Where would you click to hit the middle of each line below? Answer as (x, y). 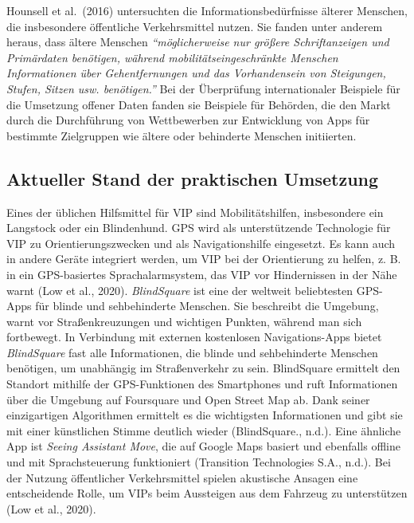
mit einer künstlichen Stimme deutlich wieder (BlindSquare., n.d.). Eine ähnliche (204, 430)
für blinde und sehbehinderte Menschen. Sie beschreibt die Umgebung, (207, 306)
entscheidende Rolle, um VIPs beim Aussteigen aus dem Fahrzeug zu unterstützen (207, 493)
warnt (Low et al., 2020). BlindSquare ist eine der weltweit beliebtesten (180, 290)
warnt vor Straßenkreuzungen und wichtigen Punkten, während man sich (184, 321)
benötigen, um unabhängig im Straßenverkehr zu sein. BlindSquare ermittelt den (203, 368)
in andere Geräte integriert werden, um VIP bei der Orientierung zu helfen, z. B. (204, 259)
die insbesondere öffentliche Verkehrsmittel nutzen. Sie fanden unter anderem (195, 26)
